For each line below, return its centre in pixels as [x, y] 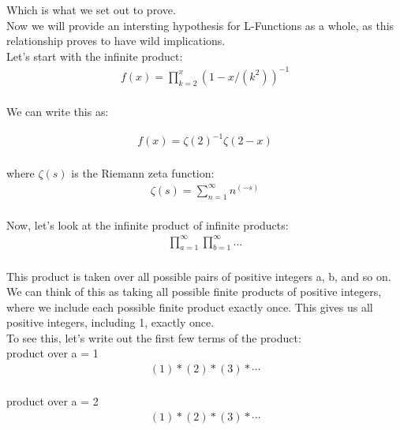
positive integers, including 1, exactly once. [110, 322]
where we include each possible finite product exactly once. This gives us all [190, 307]
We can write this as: [58, 111]
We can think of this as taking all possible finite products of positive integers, [194, 292]
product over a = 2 [52, 401]
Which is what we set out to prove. [91, 9]
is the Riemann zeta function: [143, 173]
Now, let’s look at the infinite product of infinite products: [148, 224]
